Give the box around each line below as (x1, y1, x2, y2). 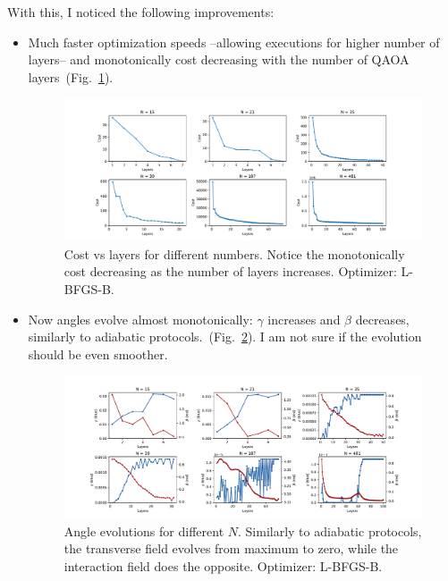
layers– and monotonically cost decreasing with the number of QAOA (28, 50, 410, 69)
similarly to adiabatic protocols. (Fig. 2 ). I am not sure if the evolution (28, 327, 422, 346)
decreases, (355, 309, 410, 328)
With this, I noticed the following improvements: (7, 3, 275, 21)
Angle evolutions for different (63, 521, 224, 540)
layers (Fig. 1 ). (28, 67, 114, 86)
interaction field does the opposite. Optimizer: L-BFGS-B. (63, 557, 383, 575)
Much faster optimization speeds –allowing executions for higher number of (28, 32, 440, 51)
